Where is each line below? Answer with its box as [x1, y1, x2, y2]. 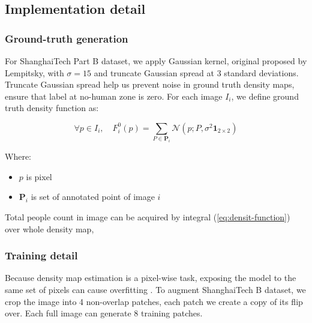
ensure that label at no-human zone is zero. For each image [5, 89, 223, 102]
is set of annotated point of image [31, 190, 155, 203]
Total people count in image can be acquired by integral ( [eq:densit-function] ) [5, 211, 290, 223]
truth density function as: [5, 101, 99, 114]
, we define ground [231, 89, 299, 102]
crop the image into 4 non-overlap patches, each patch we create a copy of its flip [5, 295, 303, 307]
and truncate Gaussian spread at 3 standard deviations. [94, 66, 299, 79]
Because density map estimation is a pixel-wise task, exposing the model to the [5, 271, 296, 284]
